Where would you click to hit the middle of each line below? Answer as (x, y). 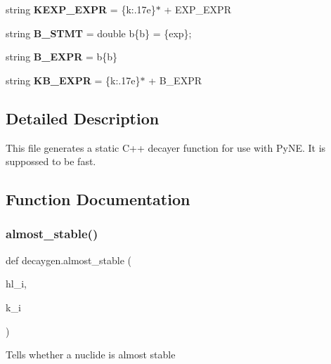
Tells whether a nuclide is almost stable (91, 355)
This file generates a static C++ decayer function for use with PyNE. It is (166, 147)
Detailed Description (83, 118)
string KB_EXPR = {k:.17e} (73, 80)
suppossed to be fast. (51, 161)
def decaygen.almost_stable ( (69, 260)
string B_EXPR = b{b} (62, 57)
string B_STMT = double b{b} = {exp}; (99, 33)
